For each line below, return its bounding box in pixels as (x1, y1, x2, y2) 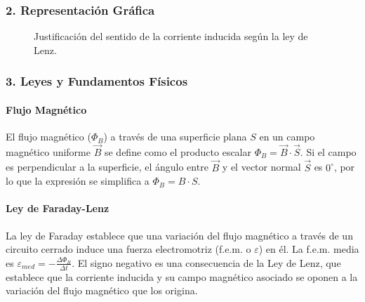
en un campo (259, 129, 315, 144)
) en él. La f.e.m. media (258, 242, 359, 256)
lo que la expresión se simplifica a (6, 173, 150, 188)
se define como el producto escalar (104, 144, 251, 159)
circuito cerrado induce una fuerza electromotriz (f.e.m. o (6, 242, 251, 256)
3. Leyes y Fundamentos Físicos (6, 72, 188, 90)
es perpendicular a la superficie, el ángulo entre (6, 159, 208, 174)
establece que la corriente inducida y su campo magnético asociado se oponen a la (6, 269, 358, 284)
